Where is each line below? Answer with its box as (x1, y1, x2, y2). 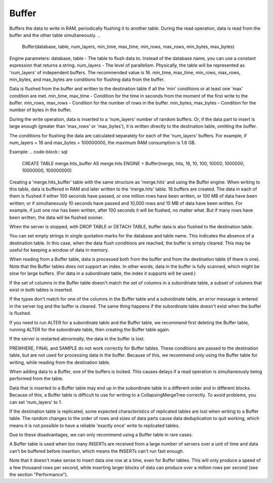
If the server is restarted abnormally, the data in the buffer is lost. (9, 336, 145, 342)
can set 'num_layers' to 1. (9, 399, 63, 405)
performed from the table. (9, 375, 64, 381)
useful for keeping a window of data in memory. (9, 247, 109, 253)
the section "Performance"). (9, 471, 68, 477)
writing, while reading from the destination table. (9, 359, 111, 365)
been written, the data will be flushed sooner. (9, 214, 104, 220)
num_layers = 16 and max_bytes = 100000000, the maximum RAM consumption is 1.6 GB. (9, 139, 196, 146)
